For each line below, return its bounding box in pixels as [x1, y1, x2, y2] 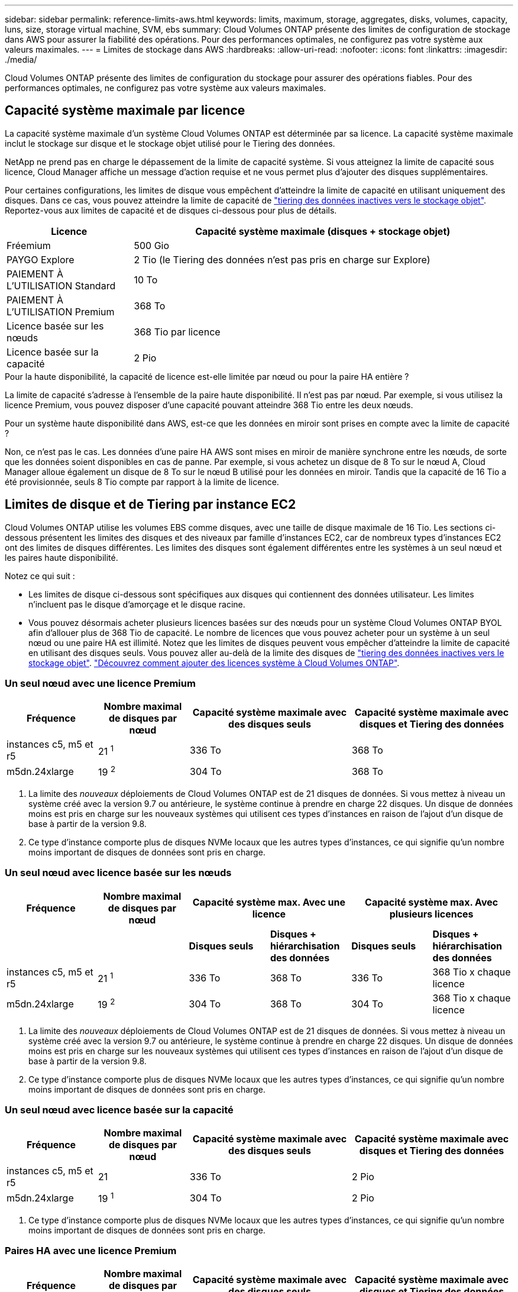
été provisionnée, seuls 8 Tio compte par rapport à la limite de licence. [5, 476, 279, 487]
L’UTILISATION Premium [7, 305, 115, 318]
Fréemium [7, 239, 51, 251]
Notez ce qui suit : [5, 570, 75, 581]
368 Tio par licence [134, 325, 221, 338]
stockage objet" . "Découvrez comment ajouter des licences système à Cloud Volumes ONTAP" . [28, 657, 400, 668]
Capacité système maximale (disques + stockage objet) [195, 225, 451, 237]
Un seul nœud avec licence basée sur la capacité [5, 1103, 234, 1116]
